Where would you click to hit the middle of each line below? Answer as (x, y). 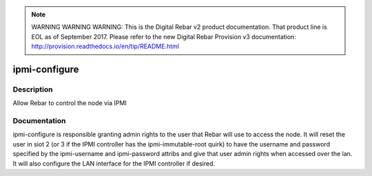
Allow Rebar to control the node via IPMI (70, 103)
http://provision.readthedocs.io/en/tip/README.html (105, 46)
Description (33, 89)
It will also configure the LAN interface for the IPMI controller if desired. (114, 163)
